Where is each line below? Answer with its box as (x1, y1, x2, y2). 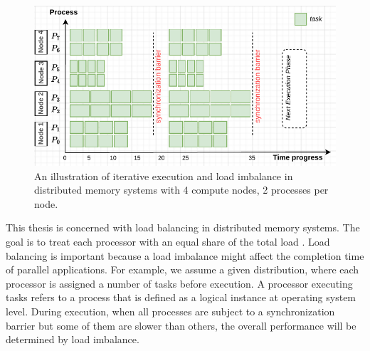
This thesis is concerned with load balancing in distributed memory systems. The (6, 220, 360, 235)
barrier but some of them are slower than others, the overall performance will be (6, 318, 356, 332)
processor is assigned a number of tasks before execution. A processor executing (6, 276, 353, 290)
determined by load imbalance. (6, 332, 139, 347)
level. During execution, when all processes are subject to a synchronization (6, 303, 335, 318)
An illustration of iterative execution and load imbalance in (34, 168, 293, 183)
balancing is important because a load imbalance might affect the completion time (6, 248, 364, 263)
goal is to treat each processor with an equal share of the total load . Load (6, 234, 330, 248)
